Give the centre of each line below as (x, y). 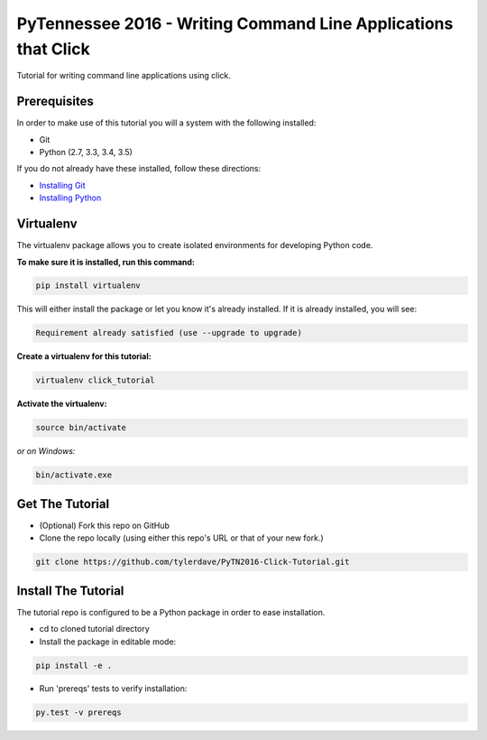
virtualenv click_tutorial (95, 380)
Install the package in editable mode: (108, 642)
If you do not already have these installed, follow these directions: (139, 169)
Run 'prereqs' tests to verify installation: (113, 689)
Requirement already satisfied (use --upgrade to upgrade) (169, 333)
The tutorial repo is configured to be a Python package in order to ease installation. (171, 612)
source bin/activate (81, 428)
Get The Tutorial (63, 504)
